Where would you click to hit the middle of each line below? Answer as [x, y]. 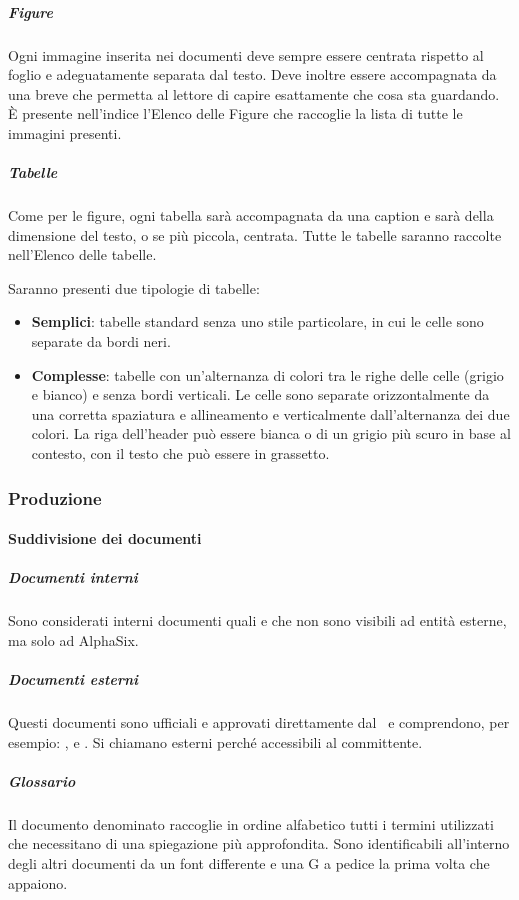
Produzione [55, 497]
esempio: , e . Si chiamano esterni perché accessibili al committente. [215, 741]
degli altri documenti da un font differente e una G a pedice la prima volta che [249, 862]
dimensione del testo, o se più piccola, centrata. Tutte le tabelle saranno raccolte [255, 234]
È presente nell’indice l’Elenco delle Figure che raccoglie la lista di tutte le [235, 113]
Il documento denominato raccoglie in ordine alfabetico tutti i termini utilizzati [251, 823]
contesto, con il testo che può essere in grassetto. [180, 453]
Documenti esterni [73, 679]
